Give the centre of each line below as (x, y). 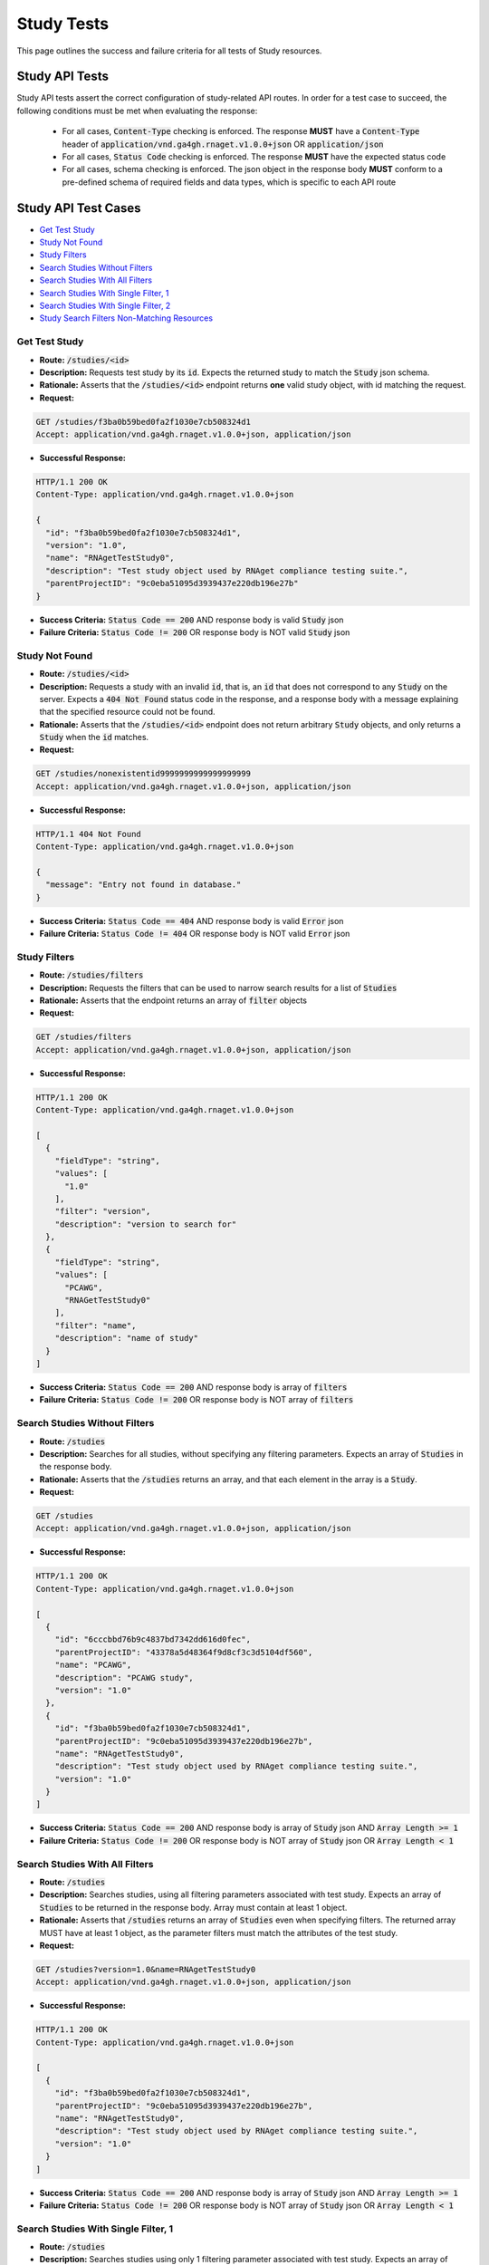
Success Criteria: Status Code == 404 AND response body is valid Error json (192, 920)
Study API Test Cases (79, 208)
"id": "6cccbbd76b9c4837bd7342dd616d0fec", (153, 1639)
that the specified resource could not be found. (128, 712)
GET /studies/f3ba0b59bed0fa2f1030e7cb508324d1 (143, 422)
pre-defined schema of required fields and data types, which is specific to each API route (229, 182)
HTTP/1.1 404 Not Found (89, 834)
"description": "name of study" (127, 1338)
